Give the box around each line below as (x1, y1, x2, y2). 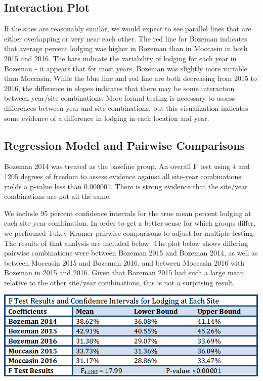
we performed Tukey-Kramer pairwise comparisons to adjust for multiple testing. (4, 227, 255, 238)
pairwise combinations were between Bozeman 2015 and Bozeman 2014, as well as (4, 247, 258, 258)
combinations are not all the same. (4, 191, 111, 201)
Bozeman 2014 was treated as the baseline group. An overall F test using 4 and (4, 161, 250, 172)
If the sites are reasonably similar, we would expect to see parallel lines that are (4, 23, 251, 34)
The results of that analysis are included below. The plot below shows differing (4, 237, 248, 248)
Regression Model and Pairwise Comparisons (4, 137, 245, 153)
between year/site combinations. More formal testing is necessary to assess (4, 93, 235, 103)
